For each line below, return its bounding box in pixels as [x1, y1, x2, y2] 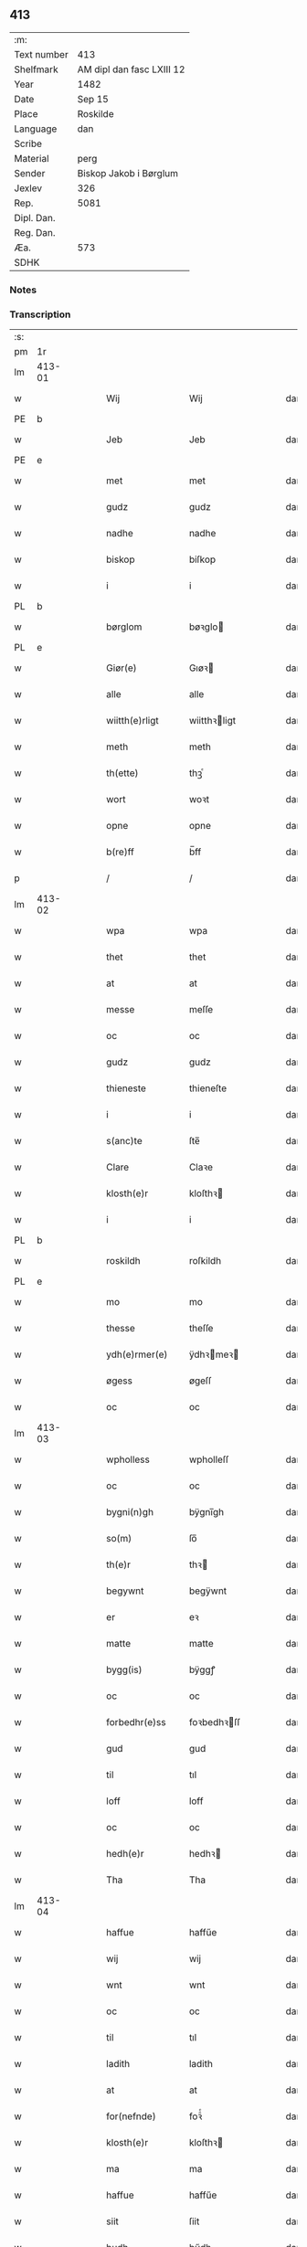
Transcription [9, 308, 71, 321]
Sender [14, 166, 46, 179]
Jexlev [14, 182, 43, 195]
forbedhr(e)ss [106, 1716, 166, 1729]
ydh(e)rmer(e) [106, 1348, 168, 1361]
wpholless [106, 1453, 151, 1466]
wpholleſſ [188, 1453, 229, 1466]
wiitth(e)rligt [106, 715, 159, 727]
